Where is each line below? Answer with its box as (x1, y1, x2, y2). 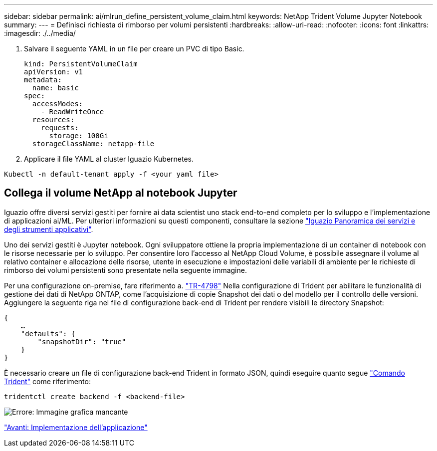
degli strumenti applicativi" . (4, 225, 93, 233)
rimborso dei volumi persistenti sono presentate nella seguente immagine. (4, 265, 247, 274)
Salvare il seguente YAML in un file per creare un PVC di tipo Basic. (24, 44, 244, 53)
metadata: (24, 76, 62, 84)
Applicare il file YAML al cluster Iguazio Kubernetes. (24, 155, 194, 163)
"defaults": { (20, 329, 76, 338)
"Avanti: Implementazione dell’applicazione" (4, 423, 148, 432)
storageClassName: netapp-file (32, 140, 155, 148)
